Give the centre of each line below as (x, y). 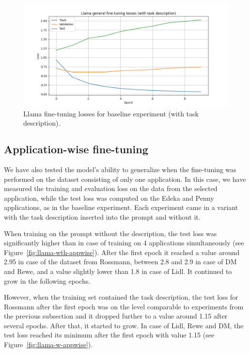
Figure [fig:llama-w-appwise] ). (48, 345)
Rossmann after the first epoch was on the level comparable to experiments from (124, 306)
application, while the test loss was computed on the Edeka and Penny (109, 198)
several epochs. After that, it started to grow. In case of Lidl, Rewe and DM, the (124, 325)
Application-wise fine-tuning (76, 149)
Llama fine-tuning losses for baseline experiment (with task (111, 113)
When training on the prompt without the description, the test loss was (110, 233)
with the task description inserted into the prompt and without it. (102, 217)
